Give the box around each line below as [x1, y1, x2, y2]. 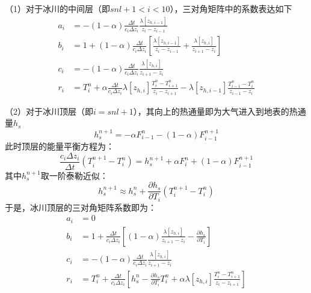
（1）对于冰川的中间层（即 [5, 2, 110, 14]
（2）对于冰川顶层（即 [5, 104, 93, 117]
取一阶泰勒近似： [40, 169, 108, 181]
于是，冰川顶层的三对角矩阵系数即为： [5, 201, 156, 213]
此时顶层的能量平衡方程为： [5, 140, 114, 153]
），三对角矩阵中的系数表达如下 [170, 2, 292, 14]
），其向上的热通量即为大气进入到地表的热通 [133, 104, 306, 117]
